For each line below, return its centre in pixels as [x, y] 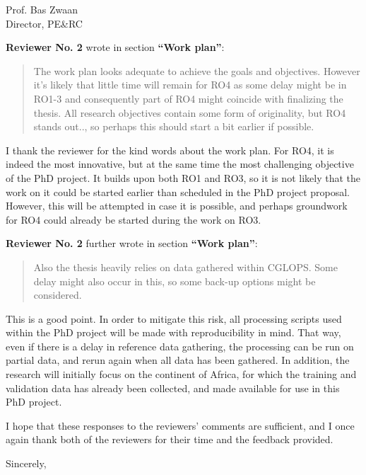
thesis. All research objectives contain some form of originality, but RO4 [190, 112]
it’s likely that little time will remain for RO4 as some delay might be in [190, 85]
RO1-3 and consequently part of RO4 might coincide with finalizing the [188, 98]
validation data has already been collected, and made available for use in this [173, 388]
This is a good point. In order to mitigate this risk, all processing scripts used [174, 318]
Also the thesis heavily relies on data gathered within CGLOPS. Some [186, 267]
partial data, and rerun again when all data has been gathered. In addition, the [178, 360]
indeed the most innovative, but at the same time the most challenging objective [180, 164]
